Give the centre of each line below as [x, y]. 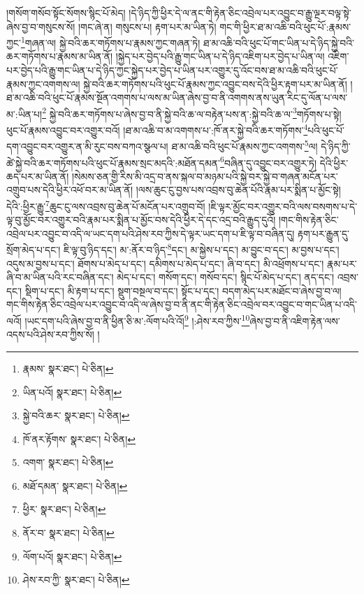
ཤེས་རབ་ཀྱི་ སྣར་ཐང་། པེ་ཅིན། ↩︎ [76, 580]
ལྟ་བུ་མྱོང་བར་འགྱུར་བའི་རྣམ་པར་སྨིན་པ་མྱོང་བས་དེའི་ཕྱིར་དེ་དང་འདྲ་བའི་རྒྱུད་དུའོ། [141, 220]
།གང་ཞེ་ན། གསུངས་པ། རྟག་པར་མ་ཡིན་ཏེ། [147, 26]
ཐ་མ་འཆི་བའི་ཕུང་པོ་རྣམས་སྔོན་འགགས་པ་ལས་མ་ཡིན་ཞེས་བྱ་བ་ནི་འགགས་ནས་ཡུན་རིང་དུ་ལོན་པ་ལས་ [177, 97]
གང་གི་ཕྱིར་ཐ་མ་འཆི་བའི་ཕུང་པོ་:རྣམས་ [285, 26]
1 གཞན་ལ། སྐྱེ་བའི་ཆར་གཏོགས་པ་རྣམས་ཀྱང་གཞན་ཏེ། [110, 42]
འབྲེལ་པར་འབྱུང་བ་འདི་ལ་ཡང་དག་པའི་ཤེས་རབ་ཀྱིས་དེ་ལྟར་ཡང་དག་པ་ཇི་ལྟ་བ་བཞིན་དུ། [151, 233]
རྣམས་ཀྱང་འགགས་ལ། [43, 84]
